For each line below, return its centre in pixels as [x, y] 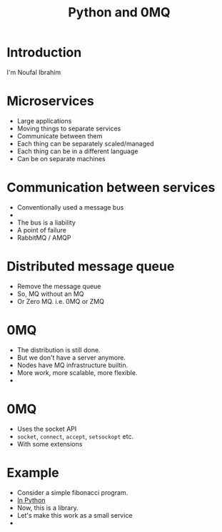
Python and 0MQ [119, 12]
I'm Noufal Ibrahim [34, 72]
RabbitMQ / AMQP [44, 237]
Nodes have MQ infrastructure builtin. [72, 365]
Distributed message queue [91, 266]
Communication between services [111, 188]
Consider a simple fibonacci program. [72, 492]
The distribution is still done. [59, 349]
